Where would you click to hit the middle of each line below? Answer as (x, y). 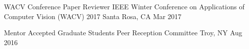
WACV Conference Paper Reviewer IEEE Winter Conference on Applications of (124, 6)
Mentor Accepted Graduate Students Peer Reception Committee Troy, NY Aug (123, 33)
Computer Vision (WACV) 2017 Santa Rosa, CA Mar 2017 (93, 16)
